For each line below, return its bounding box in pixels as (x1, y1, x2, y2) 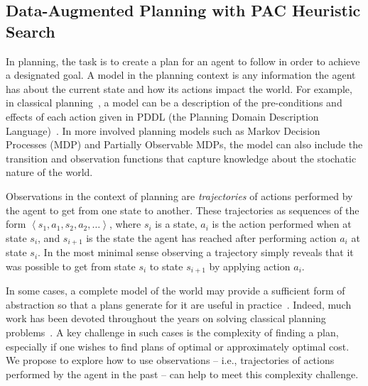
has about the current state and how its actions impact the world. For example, (6, 81, 352, 96)
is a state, (155, 216, 197, 231)
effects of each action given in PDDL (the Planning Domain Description (6, 109, 319, 123)
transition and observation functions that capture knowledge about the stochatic (6, 150, 357, 165)
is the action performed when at (212, 216, 352, 231)
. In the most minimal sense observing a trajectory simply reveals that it (38, 245, 354, 260)
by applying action (209, 258, 291, 273)
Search (6, 20, 55, 42)
